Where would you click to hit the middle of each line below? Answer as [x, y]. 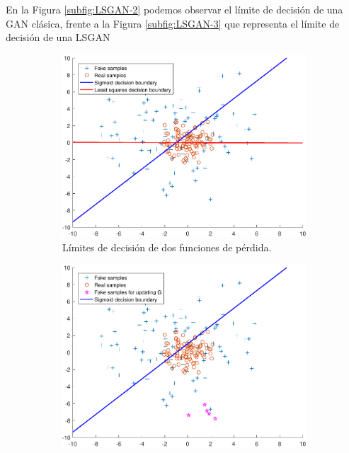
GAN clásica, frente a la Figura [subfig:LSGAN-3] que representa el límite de [173, 23]
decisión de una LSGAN [58, 37]
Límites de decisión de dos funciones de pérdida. [167, 247]
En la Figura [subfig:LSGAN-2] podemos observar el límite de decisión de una [174, 9]
